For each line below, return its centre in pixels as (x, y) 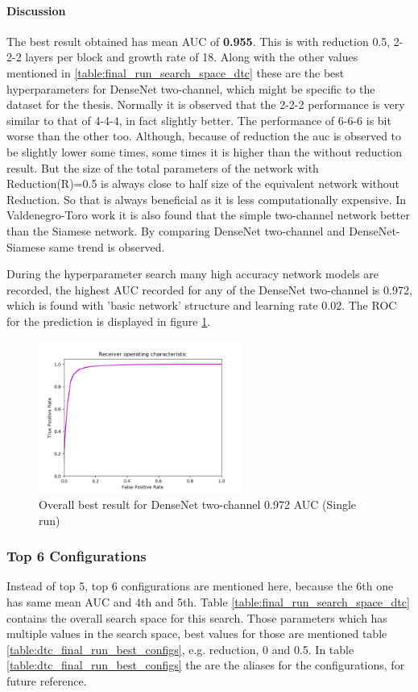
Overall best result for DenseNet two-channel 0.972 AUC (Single (198, 504)
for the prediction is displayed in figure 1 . (109, 321)
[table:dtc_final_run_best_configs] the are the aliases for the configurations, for (206, 665)
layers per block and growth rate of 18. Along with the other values (192, 57)
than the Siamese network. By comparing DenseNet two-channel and (176, 230)
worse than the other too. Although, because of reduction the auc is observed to (204, 136)
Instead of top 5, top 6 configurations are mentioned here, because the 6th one (200, 586)
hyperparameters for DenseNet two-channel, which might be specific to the (191, 88)
